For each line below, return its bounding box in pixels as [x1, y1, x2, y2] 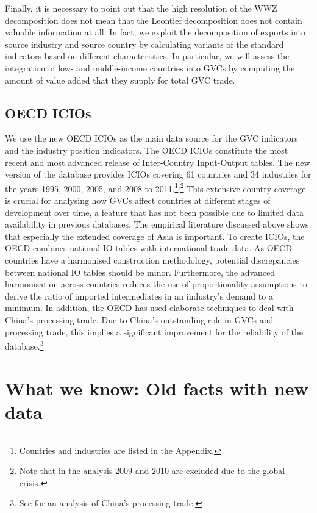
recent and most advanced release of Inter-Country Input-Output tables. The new [5, 156, 310, 168]
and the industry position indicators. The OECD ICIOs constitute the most [5, 143, 288, 156]
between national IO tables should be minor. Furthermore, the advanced [5, 265, 276, 278]
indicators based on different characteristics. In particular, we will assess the [5, 49, 290, 62]
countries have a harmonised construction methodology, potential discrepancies [5, 253, 300, 266]
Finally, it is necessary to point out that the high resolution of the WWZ [5, 2, 277, 14]
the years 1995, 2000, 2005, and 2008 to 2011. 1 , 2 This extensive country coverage [5, 180, 306, 195]
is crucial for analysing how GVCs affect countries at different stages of [5, 193, 271, 206]
